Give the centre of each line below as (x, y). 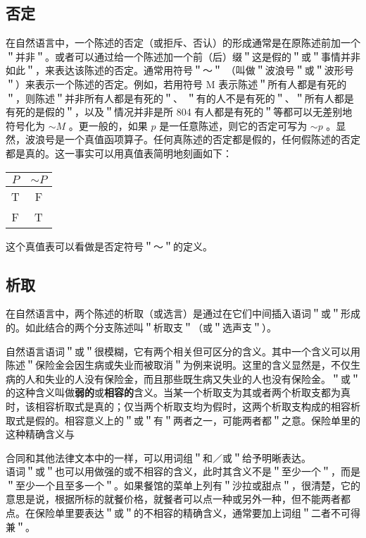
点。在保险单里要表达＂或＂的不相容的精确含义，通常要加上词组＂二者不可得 (183, 513)
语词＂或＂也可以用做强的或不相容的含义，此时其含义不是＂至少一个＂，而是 (183, 471)
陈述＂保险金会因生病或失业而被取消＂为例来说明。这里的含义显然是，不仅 (178, 365)
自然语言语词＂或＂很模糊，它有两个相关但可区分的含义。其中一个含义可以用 (183, 351)
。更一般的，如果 (108, 125)
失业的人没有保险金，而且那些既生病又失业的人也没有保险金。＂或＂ (202, 378)
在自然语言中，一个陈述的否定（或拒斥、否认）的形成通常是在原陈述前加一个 (183, 43)
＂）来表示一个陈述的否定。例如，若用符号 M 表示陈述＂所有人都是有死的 (176, 84)
